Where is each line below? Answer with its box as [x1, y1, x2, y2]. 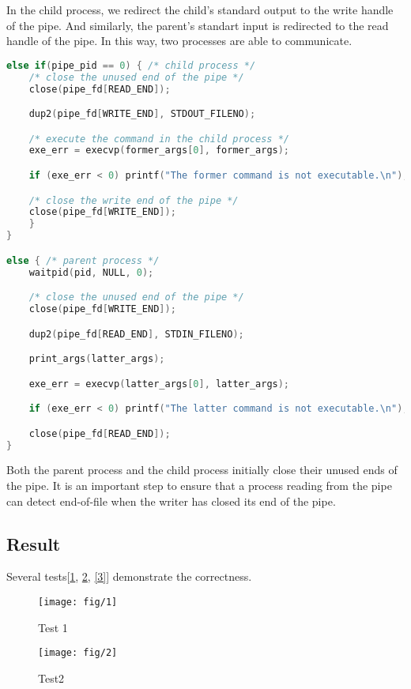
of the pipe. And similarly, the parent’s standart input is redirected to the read [6, 17, 389, 33]
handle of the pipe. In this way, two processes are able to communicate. [6, 32, 353, 49]
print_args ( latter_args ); [28, 353, 165, 365]
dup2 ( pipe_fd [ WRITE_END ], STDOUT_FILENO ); [28, 108, 256, 120]
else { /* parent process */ [6, 254, 160, 266]
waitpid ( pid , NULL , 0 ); [28, 266, 154, 278]
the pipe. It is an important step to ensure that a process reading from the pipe [6, 476, 392, 493]
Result [6, 531, 61, 555]
